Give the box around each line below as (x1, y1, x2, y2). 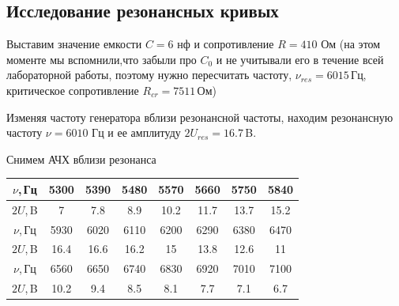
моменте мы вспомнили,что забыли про (6, 51, 197, 67)
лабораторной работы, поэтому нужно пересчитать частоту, (6, 66, 292, 83)
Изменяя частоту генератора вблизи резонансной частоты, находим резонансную (6, 108, 393, 125)
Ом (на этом (321, 36, 381, 52)
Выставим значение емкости (6, 36, 142, 52)
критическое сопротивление (6, 81, 139, 98)
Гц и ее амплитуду (92, 124, 181, 141)
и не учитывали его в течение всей (216, 51, 384, 67)
